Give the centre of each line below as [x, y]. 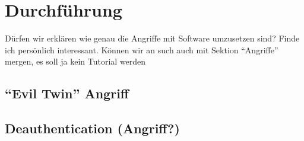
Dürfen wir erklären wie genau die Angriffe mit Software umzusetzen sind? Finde [152, 38]
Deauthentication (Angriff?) [92, 128]
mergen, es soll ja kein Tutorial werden [75, 61]
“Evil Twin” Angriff [67, 93]
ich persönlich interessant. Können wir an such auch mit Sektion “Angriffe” [142, 49]
